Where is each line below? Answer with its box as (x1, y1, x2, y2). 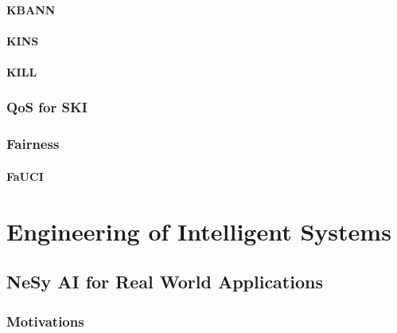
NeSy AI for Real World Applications (6, 269, 323, 294)
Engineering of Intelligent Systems (6, 214, 391, 247)
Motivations (6, 311, 84, 331)
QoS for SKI (6, 97, 88, 117)
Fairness (6, 134, 60, 154)
